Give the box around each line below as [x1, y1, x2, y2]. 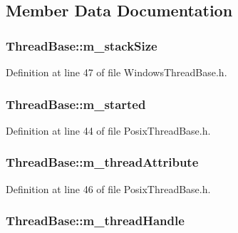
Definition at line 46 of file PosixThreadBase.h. [6, 181, 211, 196]
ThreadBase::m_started [6, 95, 146, 113]
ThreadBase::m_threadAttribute [6, 153, 199, 171]
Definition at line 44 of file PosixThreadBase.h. [6, 123, 211, 138]
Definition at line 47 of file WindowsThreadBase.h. [6, 65, 227, 79]
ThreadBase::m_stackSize [6, 36, 157, 54]
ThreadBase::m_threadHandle [6, 212, 185, 229]
